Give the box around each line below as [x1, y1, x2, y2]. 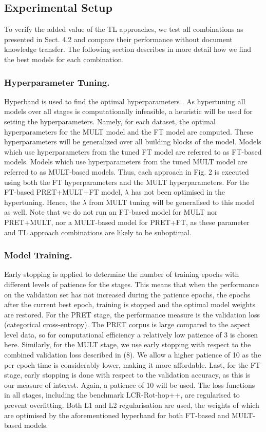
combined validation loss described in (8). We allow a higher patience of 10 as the [4, 349, 261, 360]
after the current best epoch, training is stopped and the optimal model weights [4, 299, 255, 310]
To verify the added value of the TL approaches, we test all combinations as [4, 24, 243, 34]
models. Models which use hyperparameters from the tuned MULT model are [4, 156, 248, 167]
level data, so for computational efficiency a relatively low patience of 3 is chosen [4, 329, 258, 340]
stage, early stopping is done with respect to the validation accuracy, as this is [4, 369, 251, 380]
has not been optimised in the [131, 186, 225, 197]
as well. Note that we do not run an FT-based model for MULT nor [4, 206, 218, 217]
